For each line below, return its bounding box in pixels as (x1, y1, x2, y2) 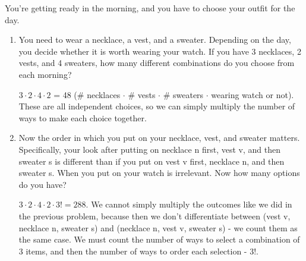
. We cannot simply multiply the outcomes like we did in (86, 198, 292, 210)
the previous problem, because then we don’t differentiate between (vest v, (18, 209, 291, 222)
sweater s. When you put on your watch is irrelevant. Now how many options (18, 166, 300, 179)
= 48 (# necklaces (53, 88, 121, 100)
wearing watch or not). (211, 88, 294, 100)
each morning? (18, 68, 72, 80)
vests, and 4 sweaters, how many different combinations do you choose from (18, 56, 295, 69)
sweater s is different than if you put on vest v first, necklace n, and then (18, 155, 285, 167)
